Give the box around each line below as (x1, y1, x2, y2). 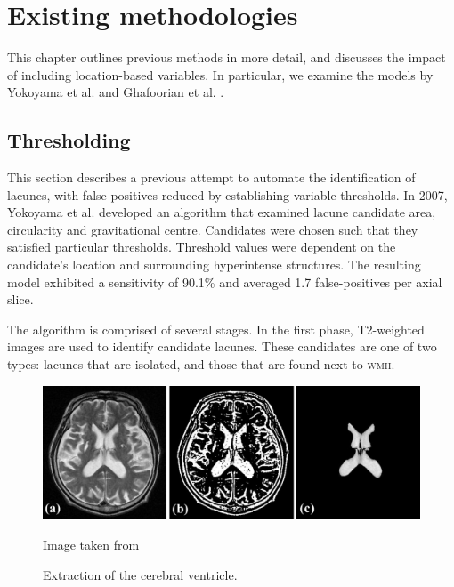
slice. (7, 290, 34, 309)
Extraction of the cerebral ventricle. (43, 565, 238, 583)
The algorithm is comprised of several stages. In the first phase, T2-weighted (7, 319, 425, 338)
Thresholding (7, 126, 131, 154)
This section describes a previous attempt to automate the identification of (7, 168, 416, 187)
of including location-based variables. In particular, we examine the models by (7, 65, 434, 84)
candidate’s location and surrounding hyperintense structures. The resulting (7, 255, 421, 274)
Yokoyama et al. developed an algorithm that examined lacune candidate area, (7, 203, 436, 221)
